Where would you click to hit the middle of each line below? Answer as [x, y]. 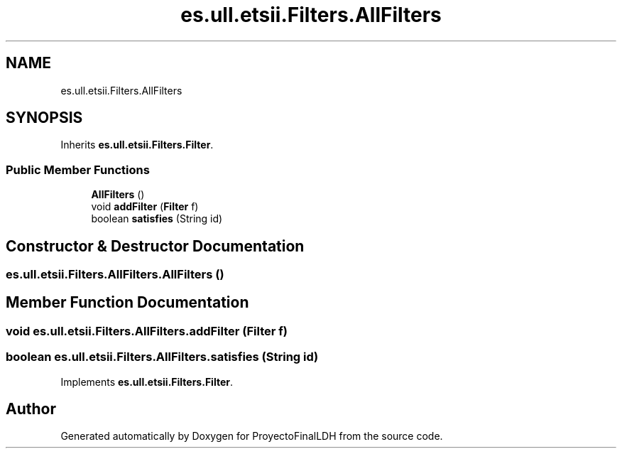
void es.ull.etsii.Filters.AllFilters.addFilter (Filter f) [147, 331]
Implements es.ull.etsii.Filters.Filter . [147, 382]
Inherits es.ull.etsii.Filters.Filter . [137, 145]
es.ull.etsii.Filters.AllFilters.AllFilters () [115, 275]
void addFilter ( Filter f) [145, 207]
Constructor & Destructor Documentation [155, 246]
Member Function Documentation [127, 303]
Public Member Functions [78, 169]
